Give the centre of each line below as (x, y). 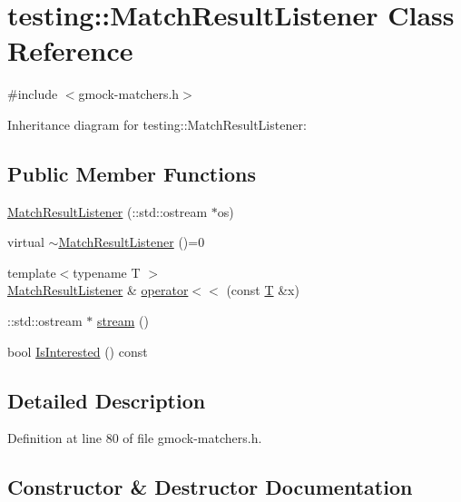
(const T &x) (263, 290)
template (32, 272)
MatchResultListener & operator (98, 290)
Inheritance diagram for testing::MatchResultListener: (157, 124)
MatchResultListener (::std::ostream (108, 211)
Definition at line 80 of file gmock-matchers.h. (135, 438)
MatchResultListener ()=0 (132, 242)
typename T (107, 272)
